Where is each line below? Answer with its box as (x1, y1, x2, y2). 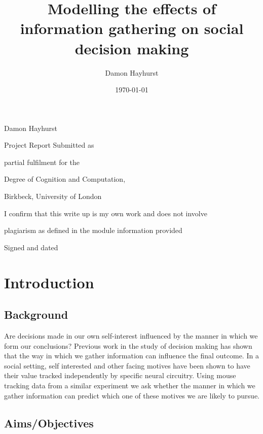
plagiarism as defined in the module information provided (4, 225, 182, 236)
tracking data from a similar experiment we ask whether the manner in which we (4, 380, 255, 390)
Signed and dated (4, 242, 58, 252)
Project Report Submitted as (4, 140, 94, 150)
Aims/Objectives (4, 415, 94, 430)
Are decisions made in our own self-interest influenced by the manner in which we (4, 330, 258, 341)
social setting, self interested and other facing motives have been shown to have (4, 360, 250, 371)
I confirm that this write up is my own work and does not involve (4, 208, 207, 218)
